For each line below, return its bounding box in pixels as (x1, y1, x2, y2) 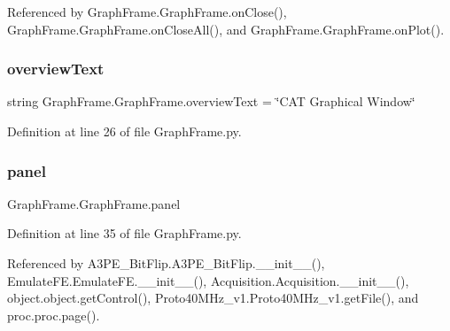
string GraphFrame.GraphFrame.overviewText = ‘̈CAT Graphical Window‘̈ (7, 92, 415, 111)
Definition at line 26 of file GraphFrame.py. (7, 122, 242, 140)
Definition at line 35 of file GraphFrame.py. (7, 224, 242, 242)
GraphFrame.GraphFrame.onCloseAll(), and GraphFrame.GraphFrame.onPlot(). (7, 19, 445, 38)
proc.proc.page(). (7, 305, 100, 324)
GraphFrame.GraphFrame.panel (7, 194, 181, 212)
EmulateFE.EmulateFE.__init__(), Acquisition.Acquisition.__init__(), (7, 271, 409, 289)
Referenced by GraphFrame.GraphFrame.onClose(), (7, 3, 287, 20)
